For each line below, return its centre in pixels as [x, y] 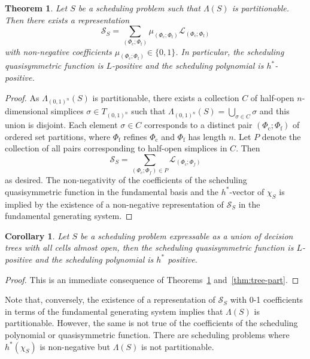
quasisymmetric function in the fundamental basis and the [112, 191]
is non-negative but [75, 346]
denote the [281, 136]
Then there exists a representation [67, 19]
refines [135, 136]
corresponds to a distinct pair [198, 125]
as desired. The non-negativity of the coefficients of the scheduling [126, 180]
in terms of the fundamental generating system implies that [114, 311]
